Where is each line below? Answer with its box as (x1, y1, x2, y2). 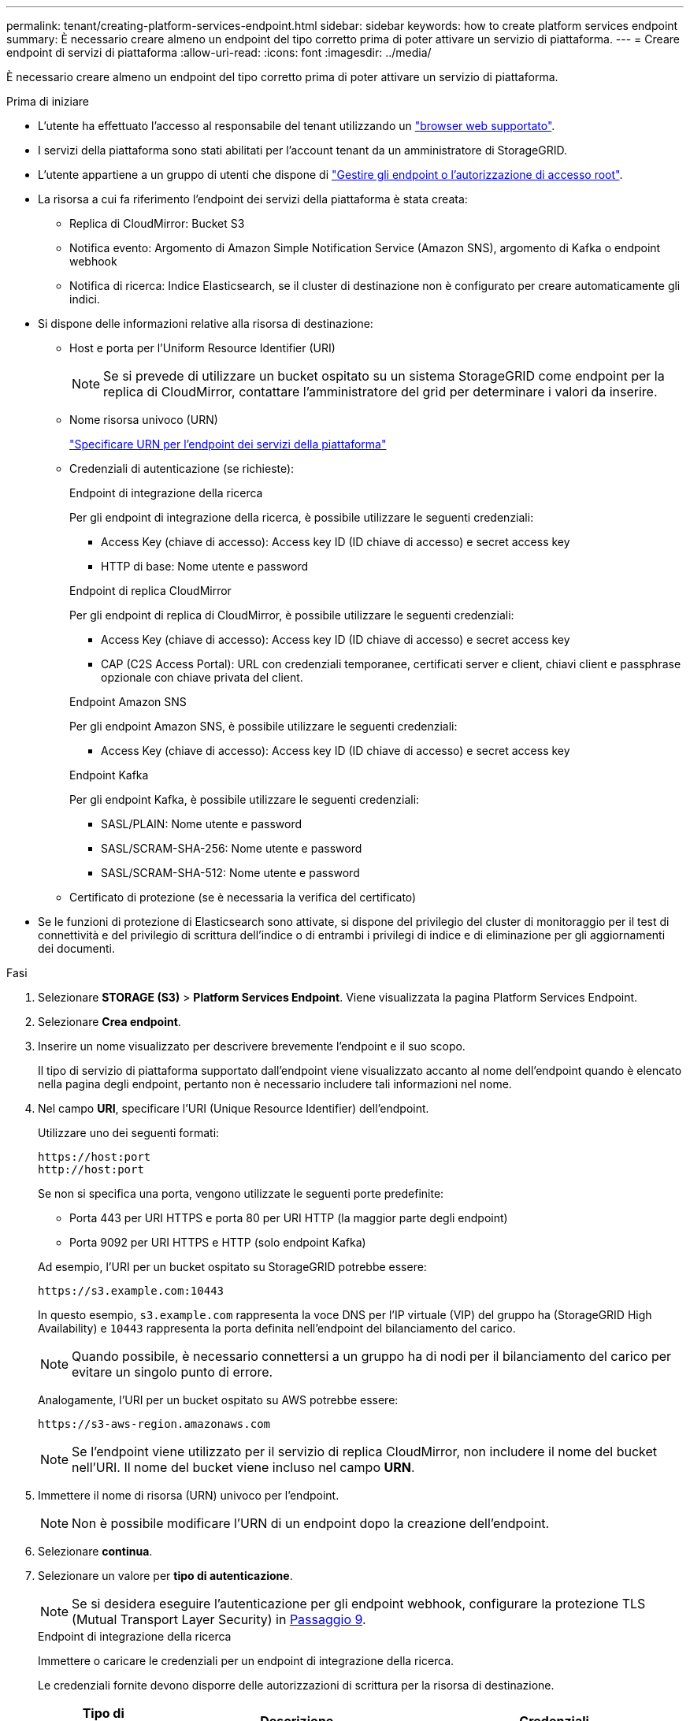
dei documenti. (38, 942, 116, 955)
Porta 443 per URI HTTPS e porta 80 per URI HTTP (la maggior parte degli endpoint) (69, 1211, 508, 1225)
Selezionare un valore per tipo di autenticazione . (38, 1569, 293, 1582)
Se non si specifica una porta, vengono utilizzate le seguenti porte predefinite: (38, 1187, 444, 1200)
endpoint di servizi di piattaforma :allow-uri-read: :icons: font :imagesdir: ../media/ (6, 46, 432, 59)
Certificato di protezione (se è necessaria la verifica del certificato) (69, 890, 417, 904)
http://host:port (38, 1163, 144, 1176)
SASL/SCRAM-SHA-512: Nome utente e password (101, 866, 360, 879)
